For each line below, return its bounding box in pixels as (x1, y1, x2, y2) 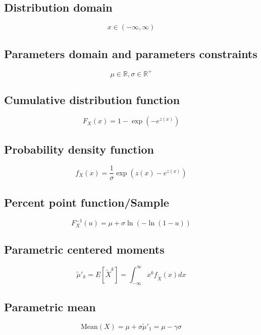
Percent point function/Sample (4, 194, 169, 210)
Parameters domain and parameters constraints (4, 45, 257, 61)
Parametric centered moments (4, 242, 165, 257)
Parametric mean (4, 299, 96, 314)
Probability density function (4, 141, 154, 157)
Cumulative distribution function (4, 92, 180, 108)
